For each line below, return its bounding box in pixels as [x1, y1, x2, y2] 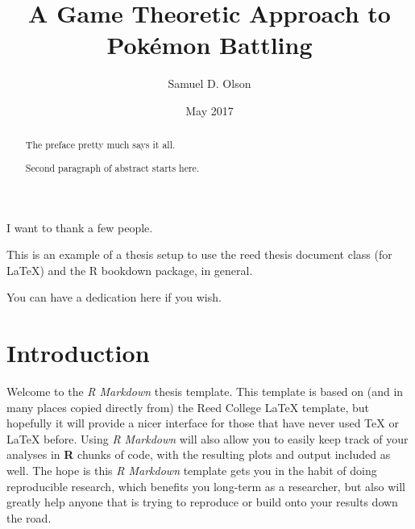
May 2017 [185, 102, 234, 119]
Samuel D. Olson [168, 75, 251, 92]
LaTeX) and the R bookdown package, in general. [6, 261, 253, 278]
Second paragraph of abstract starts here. [25, 160, 200, 174]
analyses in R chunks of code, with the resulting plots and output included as [6, 446, 391, 463]
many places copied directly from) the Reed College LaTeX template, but [6, 398, 370, 415]
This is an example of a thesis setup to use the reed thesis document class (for [6, 246, 392, 263]
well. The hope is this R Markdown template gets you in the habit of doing [6, 461, 377, 478]
